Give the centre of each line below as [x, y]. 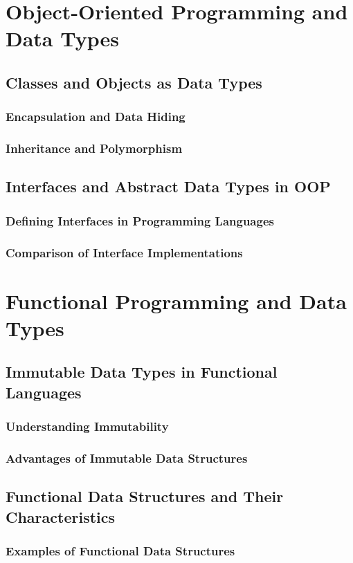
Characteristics [61, 516]
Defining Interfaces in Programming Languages [140, 220]
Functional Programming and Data [176, 301]
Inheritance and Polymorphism [94, 148]
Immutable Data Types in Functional [142, 372]
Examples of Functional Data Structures [120, 551]
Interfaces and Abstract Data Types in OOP [168, 186]
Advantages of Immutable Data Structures [127, 458]
